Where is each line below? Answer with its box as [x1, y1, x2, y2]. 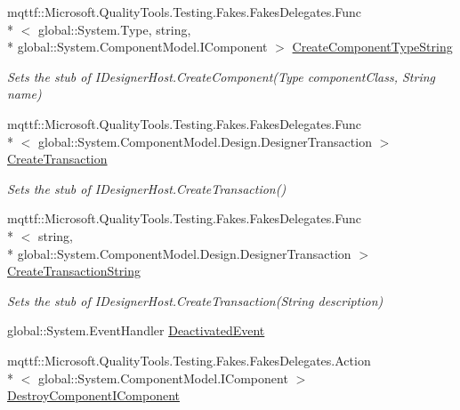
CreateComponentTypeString [292, 37, 453, 56]
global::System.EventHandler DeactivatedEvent [7, 321, 265, 340]
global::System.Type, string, [37, 20, 191, 38]
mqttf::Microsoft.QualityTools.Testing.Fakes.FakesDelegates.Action [7, 350, 371, 369]
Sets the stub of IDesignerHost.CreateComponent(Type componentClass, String [7, 67, 435, 85]
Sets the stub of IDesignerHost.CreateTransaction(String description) [7, 291, 383, 310]
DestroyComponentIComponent [7, 386, 180, 405]
